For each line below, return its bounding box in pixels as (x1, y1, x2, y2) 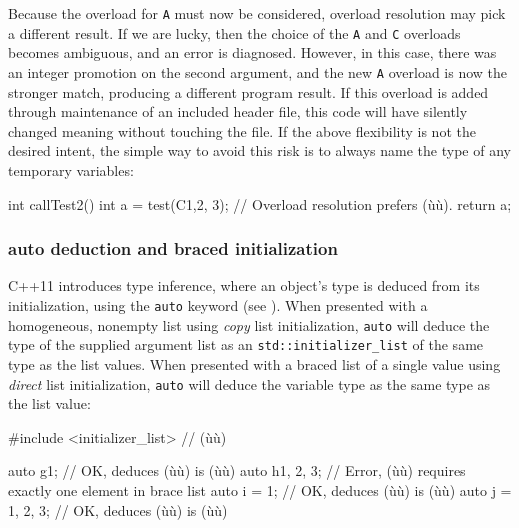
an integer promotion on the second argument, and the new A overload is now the (8, 61, 508, 82)
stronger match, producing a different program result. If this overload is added (8, 81, 489, 102)
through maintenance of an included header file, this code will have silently (8, 101, 468, 122)
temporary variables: (8, 159, 134, 180)
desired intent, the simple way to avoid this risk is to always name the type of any (8, 140, 511, 161)
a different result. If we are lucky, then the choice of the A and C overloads (8, 22, 461, 43)
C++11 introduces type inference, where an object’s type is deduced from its (8, 275, 480, 296)
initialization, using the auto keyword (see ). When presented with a (8, 294, 428, 315)
